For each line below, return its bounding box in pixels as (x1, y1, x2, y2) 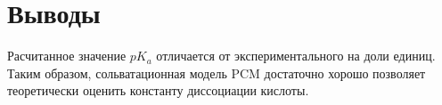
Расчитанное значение (7, 46, 127, 65)
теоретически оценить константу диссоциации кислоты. (7, 81, 309, 100)
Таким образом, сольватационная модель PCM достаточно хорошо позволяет (7, 63, 426, 82)
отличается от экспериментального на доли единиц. (156, 46, 436, 65)
